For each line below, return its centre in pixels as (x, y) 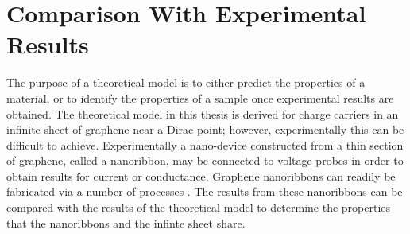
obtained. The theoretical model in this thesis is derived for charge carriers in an (203, 113)
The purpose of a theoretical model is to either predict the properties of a (186, 82)
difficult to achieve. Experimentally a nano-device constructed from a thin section (205, 144)
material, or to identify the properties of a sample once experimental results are (200, 97)
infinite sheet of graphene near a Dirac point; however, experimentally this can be (205, 129)
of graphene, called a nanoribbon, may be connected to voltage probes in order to (205, 160)
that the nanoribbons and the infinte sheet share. (126, 222)
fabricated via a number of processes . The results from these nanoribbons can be (205, 191)
